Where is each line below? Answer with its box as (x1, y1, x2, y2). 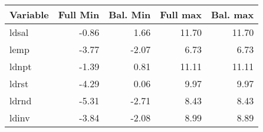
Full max (160, 8, 202, 21)
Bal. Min (109, 8, 151, 21)
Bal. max (211, 8, 254, 21)
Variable (9, 8, 49, 21)
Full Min (58, 8, 100, 21)
